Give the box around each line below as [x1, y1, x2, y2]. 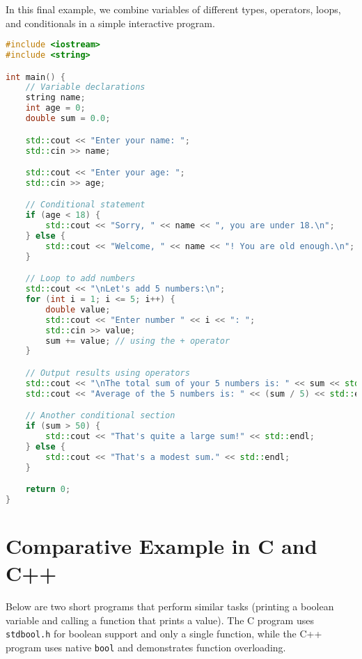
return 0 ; [25, 484, 71, 495]
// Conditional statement [25, 200, 145, 210]
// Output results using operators [25, 368, 190, 378]
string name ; [25, 93, 86, 103]
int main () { [6, 72, 65, 82]
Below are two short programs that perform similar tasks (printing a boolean [6, 599, 334, 614]
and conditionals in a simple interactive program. [6, 15, 215, 30]
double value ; [45, 304, 111, 315]
